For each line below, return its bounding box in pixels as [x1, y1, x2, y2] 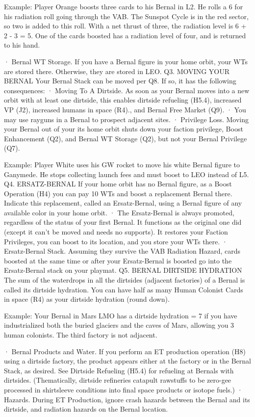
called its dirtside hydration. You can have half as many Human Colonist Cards [4, 284, 243, 294]
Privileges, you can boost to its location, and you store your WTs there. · [4, 236, 228, 246]
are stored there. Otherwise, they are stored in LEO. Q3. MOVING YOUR [4, 66, 230, 76]
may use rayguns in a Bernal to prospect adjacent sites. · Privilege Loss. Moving [4, 114, 249, 124]
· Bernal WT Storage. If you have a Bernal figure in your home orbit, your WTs [4, 56, 248, 66]
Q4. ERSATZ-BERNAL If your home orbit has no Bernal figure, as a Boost [4, 179, 232, 189]
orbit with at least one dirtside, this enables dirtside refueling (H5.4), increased [4, 95, 242, 105]
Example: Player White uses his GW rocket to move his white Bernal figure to [4, 159, 240, 169]
